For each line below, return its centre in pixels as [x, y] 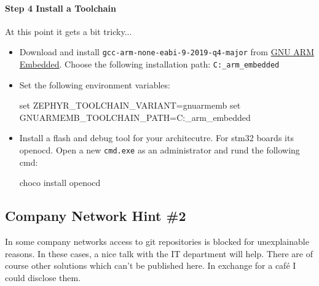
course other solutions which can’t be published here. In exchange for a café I [151, 265]
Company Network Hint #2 [96, 216]
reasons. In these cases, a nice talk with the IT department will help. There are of [159, 253]
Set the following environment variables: [95, 84]
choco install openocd [60, 183]
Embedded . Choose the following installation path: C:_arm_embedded [149, 64]
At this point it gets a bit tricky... [69, 31]
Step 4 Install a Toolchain [61, 8]
